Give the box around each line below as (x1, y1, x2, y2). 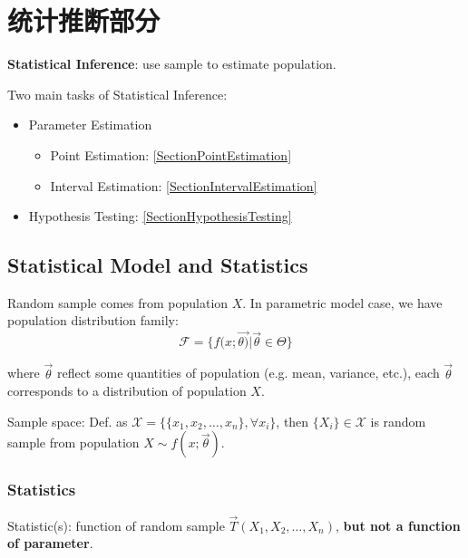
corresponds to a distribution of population (7, 381, 247, 400)
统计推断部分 (7, 2, 161, 39)
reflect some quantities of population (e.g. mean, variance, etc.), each (56, 363, 440, 382)
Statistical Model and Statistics (7, 251, 308, 279)
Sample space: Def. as (7, 411, 128, 430)
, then (276, 411, 309, 430)
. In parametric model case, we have (242, 293, 443, 312)
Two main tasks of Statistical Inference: (7, 84, 228, 103)
